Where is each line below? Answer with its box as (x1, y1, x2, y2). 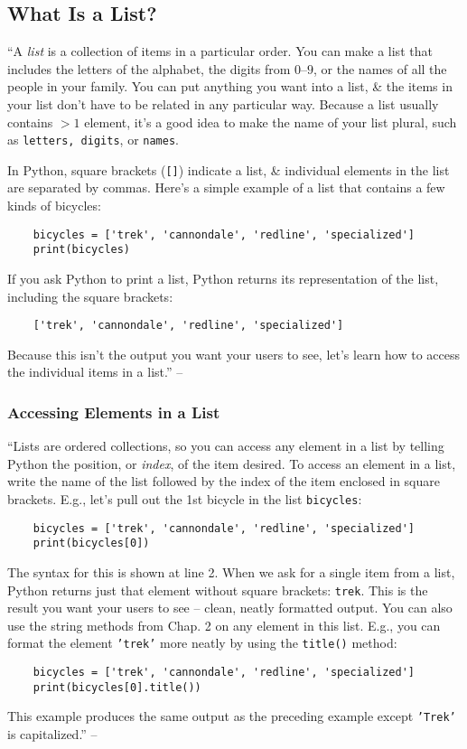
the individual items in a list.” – (7, 362, 183, 381)
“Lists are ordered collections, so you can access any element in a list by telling (7, 436, 444, 455)
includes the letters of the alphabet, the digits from (7, 59, 291, 78)
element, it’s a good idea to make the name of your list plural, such (84, 112, 457, 131)
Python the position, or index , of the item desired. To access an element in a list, (7, 454, 456, 473)
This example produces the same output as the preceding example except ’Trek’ (7, 707, 456, 726)
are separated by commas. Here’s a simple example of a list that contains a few (7, 178, 445, 197)
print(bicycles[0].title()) (33, 680, 201, 694)
